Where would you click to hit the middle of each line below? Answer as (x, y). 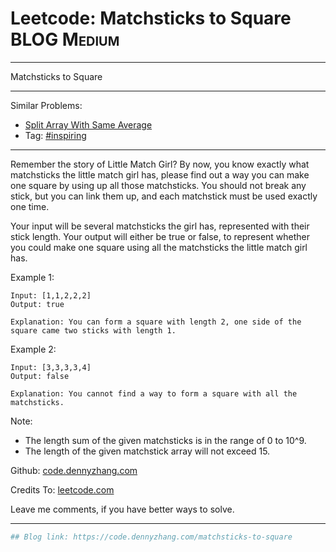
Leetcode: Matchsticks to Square (151, 18)
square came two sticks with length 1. (93, 330)
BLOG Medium (65, 39)
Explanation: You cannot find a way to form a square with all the (154, 393)
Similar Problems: (46, 105)
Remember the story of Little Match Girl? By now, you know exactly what (160, 164)
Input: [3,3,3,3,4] (51, 367)
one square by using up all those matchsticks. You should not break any (158, 185)
